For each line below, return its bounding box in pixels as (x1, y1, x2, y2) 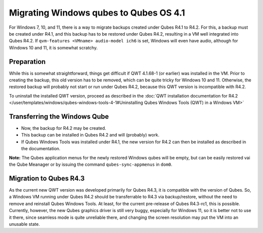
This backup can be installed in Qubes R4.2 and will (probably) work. (21, 132, 160, 138)
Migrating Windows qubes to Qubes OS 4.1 (9, 7, 185, 18)
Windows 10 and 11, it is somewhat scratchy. (9, 44, 98, 51)
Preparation (9, 58, 46, 66)
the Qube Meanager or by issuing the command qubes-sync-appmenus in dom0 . (9, 161, 172, 168)
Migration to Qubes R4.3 (9, 174, 85, 182)
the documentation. (21, 146, 61, 152)
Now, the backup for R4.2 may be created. (21, 125, 107, 131)
